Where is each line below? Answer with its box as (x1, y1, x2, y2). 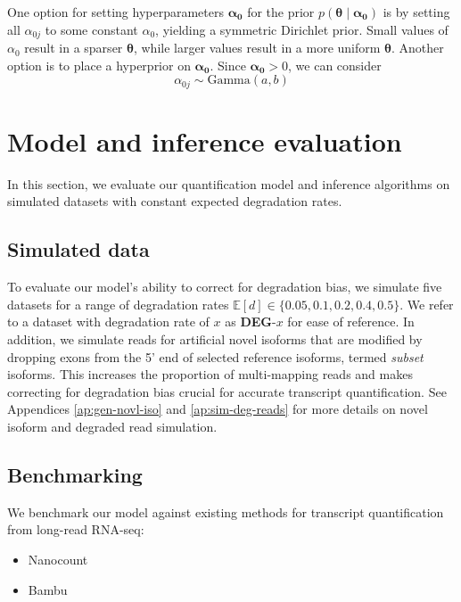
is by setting (383, 3, 450, 21)
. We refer (399, 294, 454, 313)
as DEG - (225, 312, 276, 331)
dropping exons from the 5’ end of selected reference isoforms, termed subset (7, 347, 424, 366)
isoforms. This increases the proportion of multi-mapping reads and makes (7, 365, 413, 383)
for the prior (247, 3, 315, 21)
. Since (210, 55, 246, 74)
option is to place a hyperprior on (7, 55, 191, 74)
